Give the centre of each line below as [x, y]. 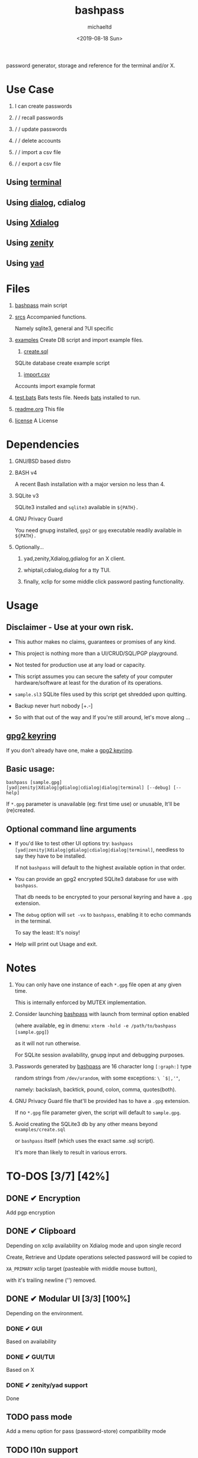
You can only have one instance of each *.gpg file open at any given [98, 984]
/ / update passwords [41, 129]
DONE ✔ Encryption [43, 1198]
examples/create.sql [40, 1130]
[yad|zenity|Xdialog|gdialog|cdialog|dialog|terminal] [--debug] [88, 788]
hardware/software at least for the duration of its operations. [89, 682]
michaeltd [100, 27]
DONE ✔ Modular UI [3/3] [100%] [68, 1299]
